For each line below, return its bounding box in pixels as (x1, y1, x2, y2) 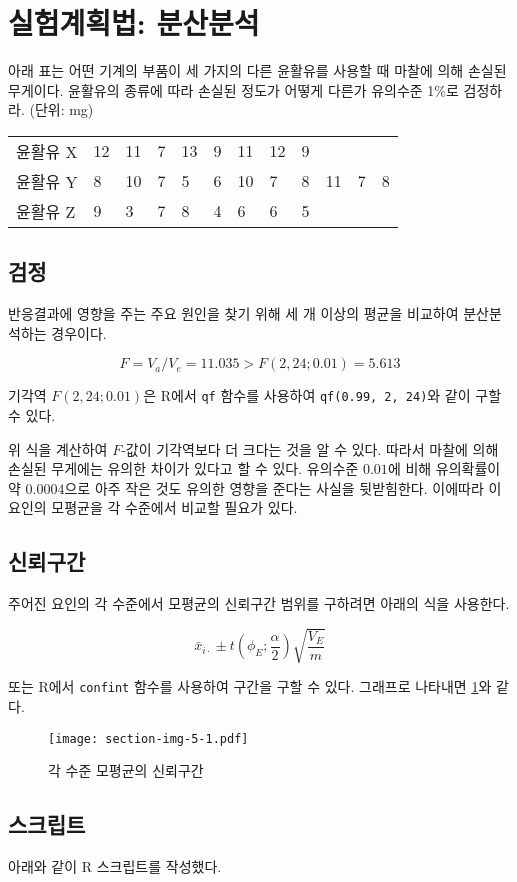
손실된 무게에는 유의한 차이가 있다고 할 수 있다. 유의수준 (8, 458, 359, 479)
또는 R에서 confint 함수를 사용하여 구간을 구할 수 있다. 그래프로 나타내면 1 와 (8, 676, 492, 697)
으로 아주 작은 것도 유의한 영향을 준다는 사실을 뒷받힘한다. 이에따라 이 (64, 477, 502, 498)
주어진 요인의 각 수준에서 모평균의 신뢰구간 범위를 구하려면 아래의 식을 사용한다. (8, 593, 510, 614)
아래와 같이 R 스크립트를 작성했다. (8, 855, 222, 876)
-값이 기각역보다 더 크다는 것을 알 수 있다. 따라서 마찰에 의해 (121, 438, 499, 459)
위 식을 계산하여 (8, 438, 108, 459)
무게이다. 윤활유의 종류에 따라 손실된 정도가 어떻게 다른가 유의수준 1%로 (8, 79, 459, 100)
